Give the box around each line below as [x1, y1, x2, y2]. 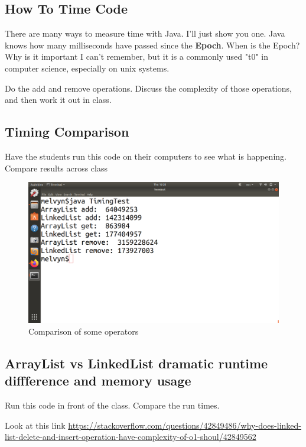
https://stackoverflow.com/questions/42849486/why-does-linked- [68, 419, 301, 431]
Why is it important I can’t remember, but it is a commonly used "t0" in [5, 50, 268, 63]
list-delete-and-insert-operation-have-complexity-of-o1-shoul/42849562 [5, 430, 256, 443]
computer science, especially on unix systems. [5, 61, 170, 74]
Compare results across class [5, 161, 108, 174]
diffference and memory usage [5, 371, 191, 390]
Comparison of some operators [28, 325, 139, 337]
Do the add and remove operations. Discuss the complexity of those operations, [5, 82, 292, 94]
